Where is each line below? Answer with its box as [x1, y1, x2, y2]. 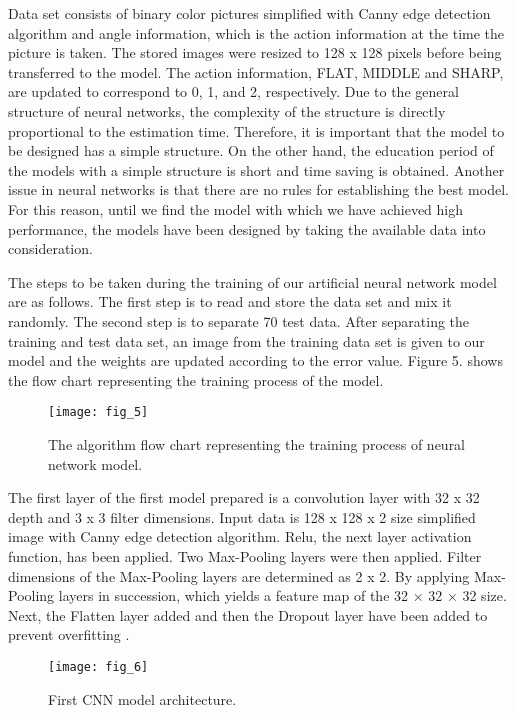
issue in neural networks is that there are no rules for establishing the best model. [8, 179, 509, 200]
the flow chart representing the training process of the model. [8, 369, 384, 390]
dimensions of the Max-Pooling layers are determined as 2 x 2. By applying [8, 565, 470, 586]
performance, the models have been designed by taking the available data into [8, 218, 486, 239]
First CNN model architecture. [48, 688, 237, 709]
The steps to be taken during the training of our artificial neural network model [8, 271, 497, 292]
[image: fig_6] [48, 659, 149, 674]
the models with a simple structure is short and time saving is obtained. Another [8, 159, 505, 180]
